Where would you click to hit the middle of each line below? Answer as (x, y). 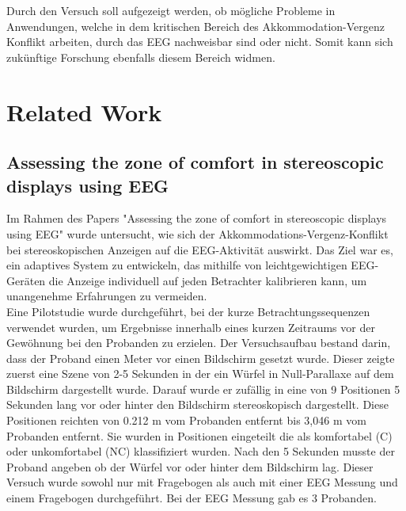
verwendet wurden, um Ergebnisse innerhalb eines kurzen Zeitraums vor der (191, 327)
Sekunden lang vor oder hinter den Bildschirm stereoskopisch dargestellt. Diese (197, 404)
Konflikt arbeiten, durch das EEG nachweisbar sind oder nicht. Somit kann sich (200, 42)
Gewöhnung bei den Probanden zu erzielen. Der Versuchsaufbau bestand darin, (199, 343)
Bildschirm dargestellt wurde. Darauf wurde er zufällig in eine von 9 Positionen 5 (203, 389)
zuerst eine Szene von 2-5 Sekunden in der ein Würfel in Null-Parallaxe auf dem (200, 374)
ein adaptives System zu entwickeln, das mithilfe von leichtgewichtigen (177, 265)
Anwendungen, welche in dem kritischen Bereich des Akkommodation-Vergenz (195, 26)
